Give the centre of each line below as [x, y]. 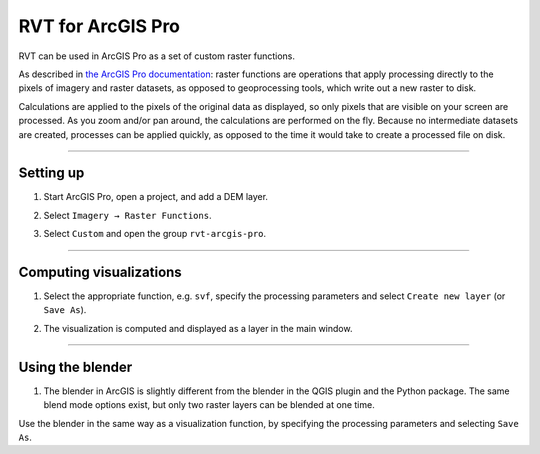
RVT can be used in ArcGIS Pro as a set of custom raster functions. [156, 56]
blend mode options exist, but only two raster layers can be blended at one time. [209, 405]
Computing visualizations [100, 272]
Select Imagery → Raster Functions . [127, 215]
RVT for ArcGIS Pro [99, 26]
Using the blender [75, 366]
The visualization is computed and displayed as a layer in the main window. [198, 328]
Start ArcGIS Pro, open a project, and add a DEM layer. [156, 197]
